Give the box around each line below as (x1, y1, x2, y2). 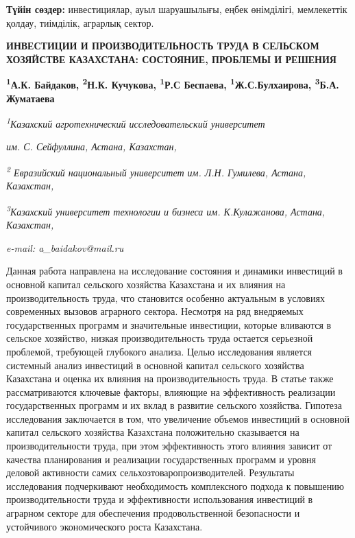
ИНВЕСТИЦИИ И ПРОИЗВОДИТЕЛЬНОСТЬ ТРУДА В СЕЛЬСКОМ (6, 38, 319, 53)
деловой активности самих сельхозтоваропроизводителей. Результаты (6, 465, 295, 480)
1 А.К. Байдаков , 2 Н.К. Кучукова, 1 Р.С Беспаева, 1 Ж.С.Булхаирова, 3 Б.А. (6, 75, 339, 92)
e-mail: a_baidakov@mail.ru (6, 240, 124, 255)
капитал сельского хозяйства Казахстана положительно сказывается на (6, 425, 299, 439)
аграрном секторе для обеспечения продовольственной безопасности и (6, 506, 300, 520)
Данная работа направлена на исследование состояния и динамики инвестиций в (6, 264, 343, 278)
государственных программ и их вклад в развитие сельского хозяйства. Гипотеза (6, 398, 342, 412)
